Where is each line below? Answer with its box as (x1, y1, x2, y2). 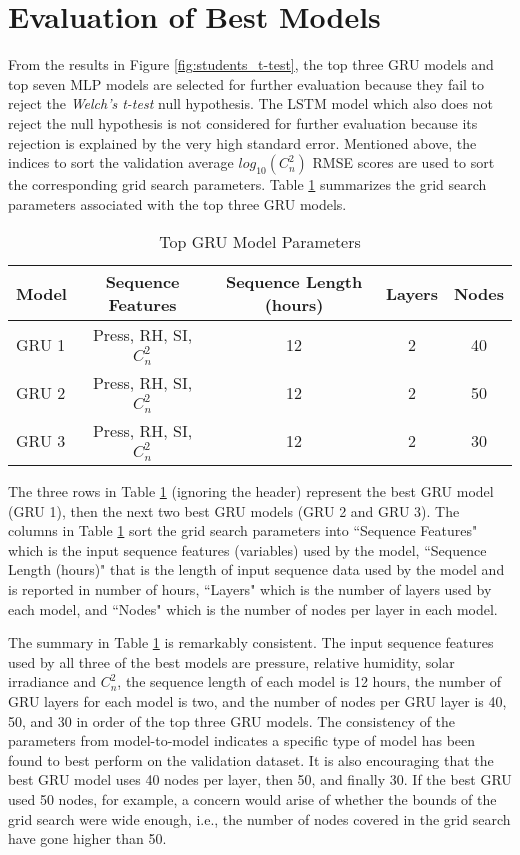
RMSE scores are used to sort (312, 152, 495, 173)
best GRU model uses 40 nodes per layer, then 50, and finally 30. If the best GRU (8, 769, 512, 790)
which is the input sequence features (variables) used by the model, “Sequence (8, 539, 487, 560)
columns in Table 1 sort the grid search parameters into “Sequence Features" (8, 520, 478, 541)
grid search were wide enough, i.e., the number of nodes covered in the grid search (8, 808, 511, 829)
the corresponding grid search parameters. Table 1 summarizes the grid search (8, 174, 487, 195)
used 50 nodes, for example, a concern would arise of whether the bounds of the (8, 789, 497, 809)
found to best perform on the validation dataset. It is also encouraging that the (8, 749, 494, 770)
